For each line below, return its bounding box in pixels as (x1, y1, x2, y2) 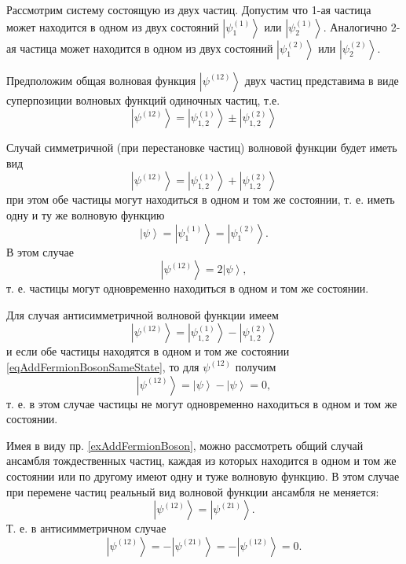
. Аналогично (323, 18, 387, 35)
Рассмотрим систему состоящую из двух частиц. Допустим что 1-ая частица (6, 2, 371, 17)
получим (235, 358, 276, 374)
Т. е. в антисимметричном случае (6, 520, 166, 536)
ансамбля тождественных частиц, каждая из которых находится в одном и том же (6, 452, 397, 469)
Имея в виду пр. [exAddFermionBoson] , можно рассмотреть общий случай (6, 437, 364, 453)
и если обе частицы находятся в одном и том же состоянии (6, 343, 290, 359)
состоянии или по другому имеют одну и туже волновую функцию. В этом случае (6, 467, 400, 484)
